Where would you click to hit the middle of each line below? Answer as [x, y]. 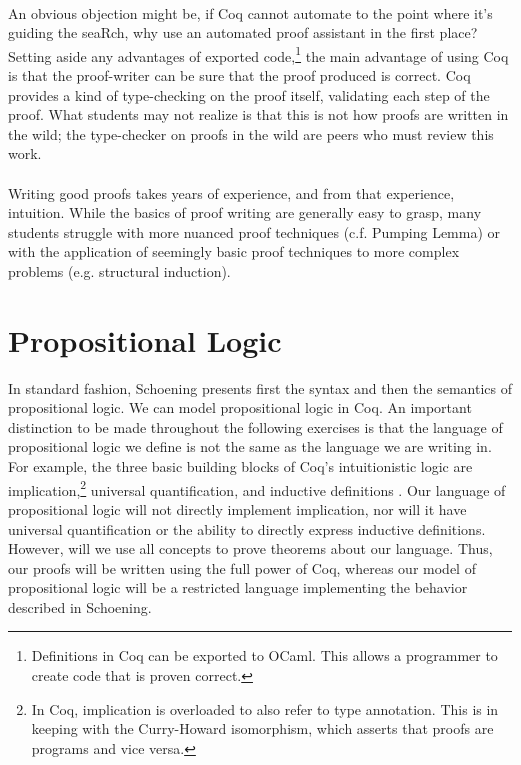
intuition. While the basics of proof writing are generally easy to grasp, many [245, 212]
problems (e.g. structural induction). [119, 270]
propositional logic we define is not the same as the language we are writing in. [250, 446]
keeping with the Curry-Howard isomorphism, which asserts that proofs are [262, 728]
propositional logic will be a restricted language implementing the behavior [238, 587]
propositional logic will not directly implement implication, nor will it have [237, 508]
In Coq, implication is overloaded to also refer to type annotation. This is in [265, 708]
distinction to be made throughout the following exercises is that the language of [255, 426]
